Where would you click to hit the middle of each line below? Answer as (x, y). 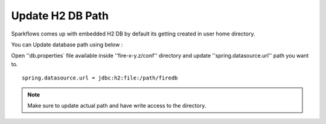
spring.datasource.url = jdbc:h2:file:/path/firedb (100, 78)
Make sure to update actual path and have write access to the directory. (117, 105)
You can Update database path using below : (67, 45)
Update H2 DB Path (60, 16)
